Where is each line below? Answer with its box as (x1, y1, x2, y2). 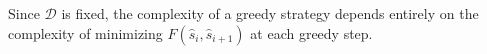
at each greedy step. (250, 22, 373, 43)
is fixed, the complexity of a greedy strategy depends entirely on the (61, 3, 479, 23)
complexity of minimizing (8, 22, 163, 43)
